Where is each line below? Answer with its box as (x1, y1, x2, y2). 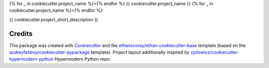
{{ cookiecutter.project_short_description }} (9, 16, 98, 22)
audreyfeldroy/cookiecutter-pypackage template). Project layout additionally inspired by (9, 49, 190, 55)
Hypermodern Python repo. (54, 56, 111, 62)
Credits (9, 30, 33, 38)
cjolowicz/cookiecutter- (190, 49, 239, 55)
